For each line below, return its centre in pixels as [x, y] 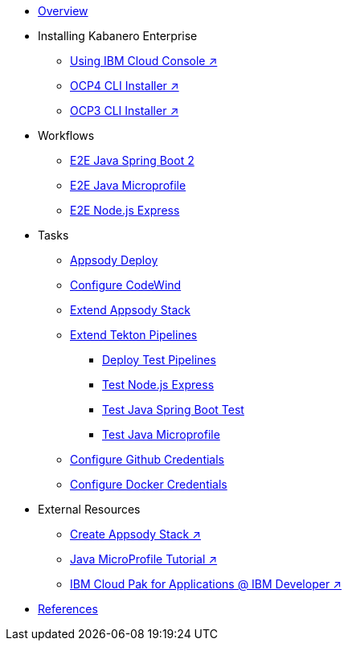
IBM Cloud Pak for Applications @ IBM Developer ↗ [206, 584]
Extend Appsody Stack [130, 310]
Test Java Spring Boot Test [173, 409]
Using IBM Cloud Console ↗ [144, 61]
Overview [63, 11]
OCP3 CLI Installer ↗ [125, 111]
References [68, 609]
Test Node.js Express [158, 385]
